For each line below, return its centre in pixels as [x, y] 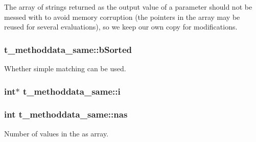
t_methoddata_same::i [72, 91]
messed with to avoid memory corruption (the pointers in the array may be [122, 17]
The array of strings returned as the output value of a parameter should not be [128, 7]
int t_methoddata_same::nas [66, 114]
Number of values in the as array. [56, 133]
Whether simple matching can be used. [65, 68]
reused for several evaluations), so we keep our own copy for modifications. [121, 27]
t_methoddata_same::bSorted [68, 49]
